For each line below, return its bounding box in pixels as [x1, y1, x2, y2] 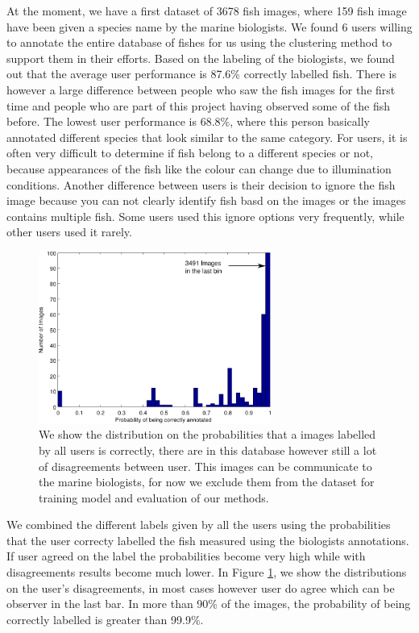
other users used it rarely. [6, 223, 132, 240]
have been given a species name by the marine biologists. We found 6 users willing [6, 18, 413, 35]
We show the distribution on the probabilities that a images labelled [39, 426, 376, 443]
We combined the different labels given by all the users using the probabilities [6, 516, 391, 533]
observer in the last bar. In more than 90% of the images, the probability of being [6, 595, 411, 612]
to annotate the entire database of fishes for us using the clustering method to [6, 34, 392, 51]
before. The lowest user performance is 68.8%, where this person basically [6, 113, 370, 130]
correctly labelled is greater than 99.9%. [6, 610, 204, 627]
